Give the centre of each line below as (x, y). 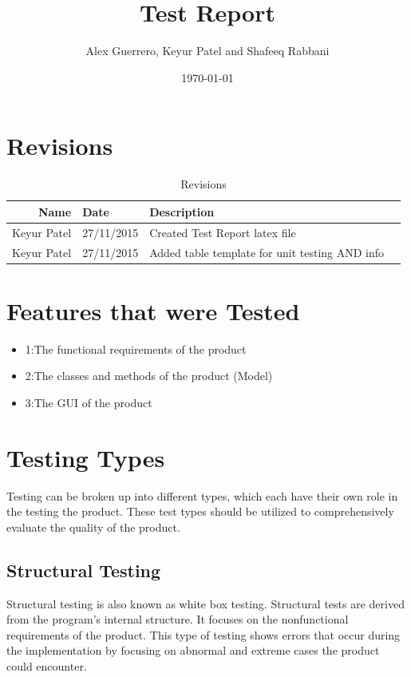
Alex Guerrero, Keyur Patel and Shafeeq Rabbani (207, 51)
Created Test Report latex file (223, 232)
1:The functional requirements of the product (136, 348)
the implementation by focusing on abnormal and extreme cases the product (193, 650)
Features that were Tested (153, 310)
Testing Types (86, 457)
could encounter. (47, 666)
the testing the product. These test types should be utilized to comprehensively (200, 511)
